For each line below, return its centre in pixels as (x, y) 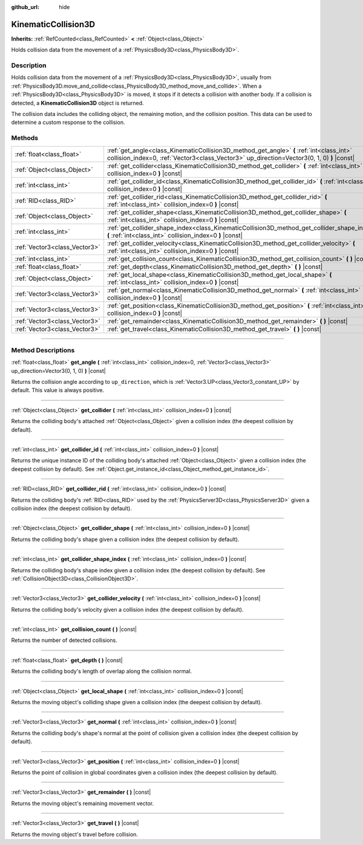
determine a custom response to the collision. (68, 122)
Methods (25, 138)
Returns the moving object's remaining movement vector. (83, 803)
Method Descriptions (43, 350)
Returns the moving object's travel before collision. (75, 834)
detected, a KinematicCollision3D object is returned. (78, 103)
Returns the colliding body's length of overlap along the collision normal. (102, 672)
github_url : (25, 7)
